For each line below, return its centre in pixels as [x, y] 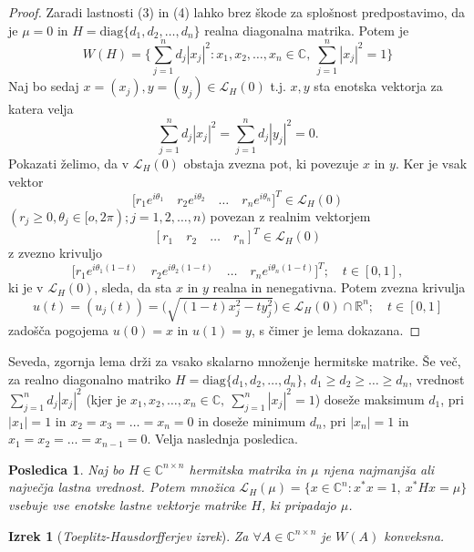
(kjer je [106, 399]
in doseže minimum [252, 420]
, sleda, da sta [133, 287]
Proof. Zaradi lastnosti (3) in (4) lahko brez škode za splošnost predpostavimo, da [237, 12]
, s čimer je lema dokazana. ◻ [336, 330]
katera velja [41, 109]
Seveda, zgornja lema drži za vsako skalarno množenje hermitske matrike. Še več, [235, 361]
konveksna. [414, 535]
